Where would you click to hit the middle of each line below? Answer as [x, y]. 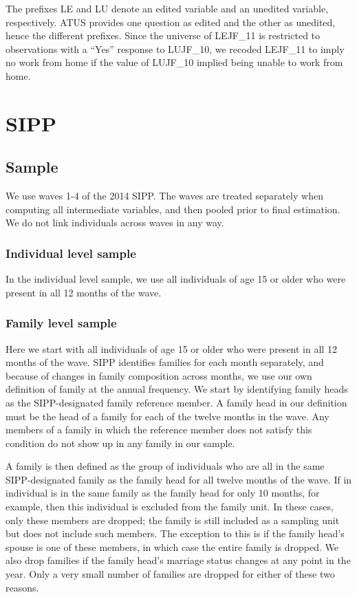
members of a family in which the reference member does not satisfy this [159, 430]
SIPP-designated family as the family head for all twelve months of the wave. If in [179, 479]
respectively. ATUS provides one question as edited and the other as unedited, [171, 22]
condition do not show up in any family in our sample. [120, 443]
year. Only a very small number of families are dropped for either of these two [170, 574]
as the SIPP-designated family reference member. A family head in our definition [176, 402]
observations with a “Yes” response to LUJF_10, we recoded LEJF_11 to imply [175, 48]
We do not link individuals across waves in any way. [115, 222]
